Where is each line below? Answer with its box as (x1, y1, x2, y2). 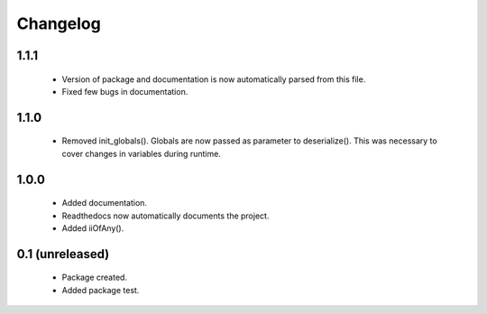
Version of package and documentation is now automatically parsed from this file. (61, 73, 366, 85)
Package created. (61, 272, 128, 283)
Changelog (16, 14, 101, 33)
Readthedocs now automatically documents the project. (61, 210, 270, 221)
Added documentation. (61, 198, 148, 208)
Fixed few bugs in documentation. (61, 86, 188, 97)
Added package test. (61, 284, 140, 295)
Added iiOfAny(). (61, 222, 124, 234)
